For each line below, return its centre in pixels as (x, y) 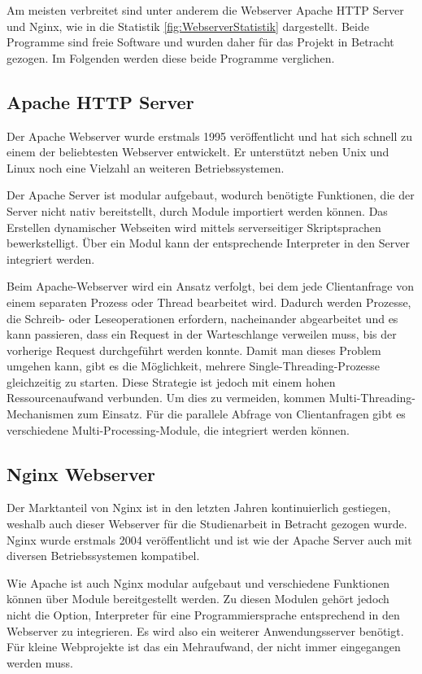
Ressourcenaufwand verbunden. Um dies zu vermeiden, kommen (166, 398)
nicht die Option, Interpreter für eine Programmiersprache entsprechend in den (203, 615)
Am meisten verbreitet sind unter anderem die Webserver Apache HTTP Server (205, 10)
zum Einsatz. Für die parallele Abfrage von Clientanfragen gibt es (241, 414)
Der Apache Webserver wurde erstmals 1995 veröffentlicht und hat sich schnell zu (209, 136)
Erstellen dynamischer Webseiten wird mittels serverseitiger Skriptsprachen (194, 227)
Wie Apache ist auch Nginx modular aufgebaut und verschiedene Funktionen (198, 582)
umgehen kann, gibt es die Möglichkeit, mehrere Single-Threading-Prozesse (194, 366)
